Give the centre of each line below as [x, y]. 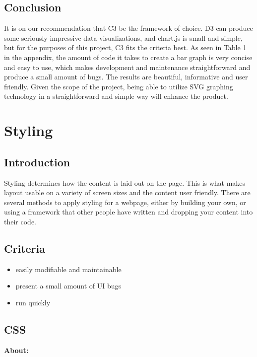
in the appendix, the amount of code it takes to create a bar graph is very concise [128, 57]
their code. [20, 221]
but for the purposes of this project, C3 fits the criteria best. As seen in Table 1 [125, 47]
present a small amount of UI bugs [68, 286]
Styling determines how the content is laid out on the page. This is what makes [125, 182]
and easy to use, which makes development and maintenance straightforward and [127, 67]
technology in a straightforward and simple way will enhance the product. [116, 96]
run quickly [33, 302]
